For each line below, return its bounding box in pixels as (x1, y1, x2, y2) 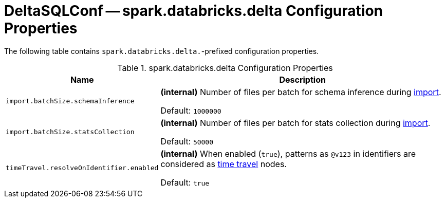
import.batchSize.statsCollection (6, 128, 135, 136)
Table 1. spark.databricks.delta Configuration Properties (117, 62, 333, 73)
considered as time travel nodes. (160, 158, 287, 169)
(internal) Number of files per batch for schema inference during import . (160, 86, 441, 97)
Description (279, 74, 326, 85)
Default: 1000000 (160, 105, 221, 116)
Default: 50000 (160, 136, 214, 146)
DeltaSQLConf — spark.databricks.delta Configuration (4, 2, 383, 20)
